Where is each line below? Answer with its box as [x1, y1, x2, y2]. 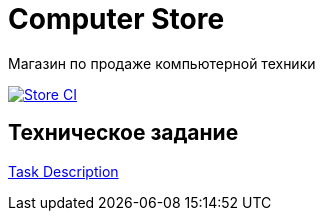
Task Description [8, 162, 119, 180]
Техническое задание [8, 120, 239, 146]
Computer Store [8, 2, 225, 36]
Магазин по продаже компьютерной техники [8, 54, 316, 72]
